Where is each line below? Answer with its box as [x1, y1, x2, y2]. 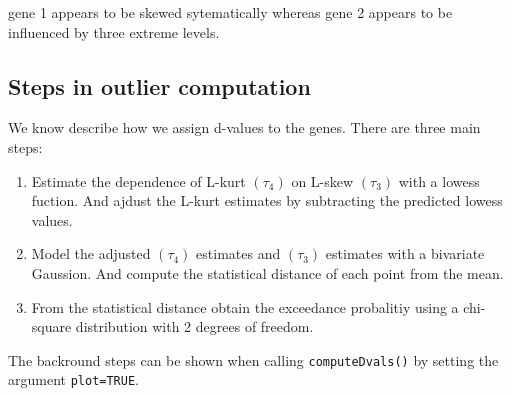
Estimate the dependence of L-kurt [31, 170, 246, 191]
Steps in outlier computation [8, 70, 311, 101]
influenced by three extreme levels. [8, 21, 220, 42]
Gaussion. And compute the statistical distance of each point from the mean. [31, 262, 504, 283]
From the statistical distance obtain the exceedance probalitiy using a [31, 296, 459, 317]
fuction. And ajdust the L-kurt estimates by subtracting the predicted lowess [31, 190, 503, 211]
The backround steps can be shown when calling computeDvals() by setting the [8, 349, 499, 370]
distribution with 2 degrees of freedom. [75, 316, 314, 337]
